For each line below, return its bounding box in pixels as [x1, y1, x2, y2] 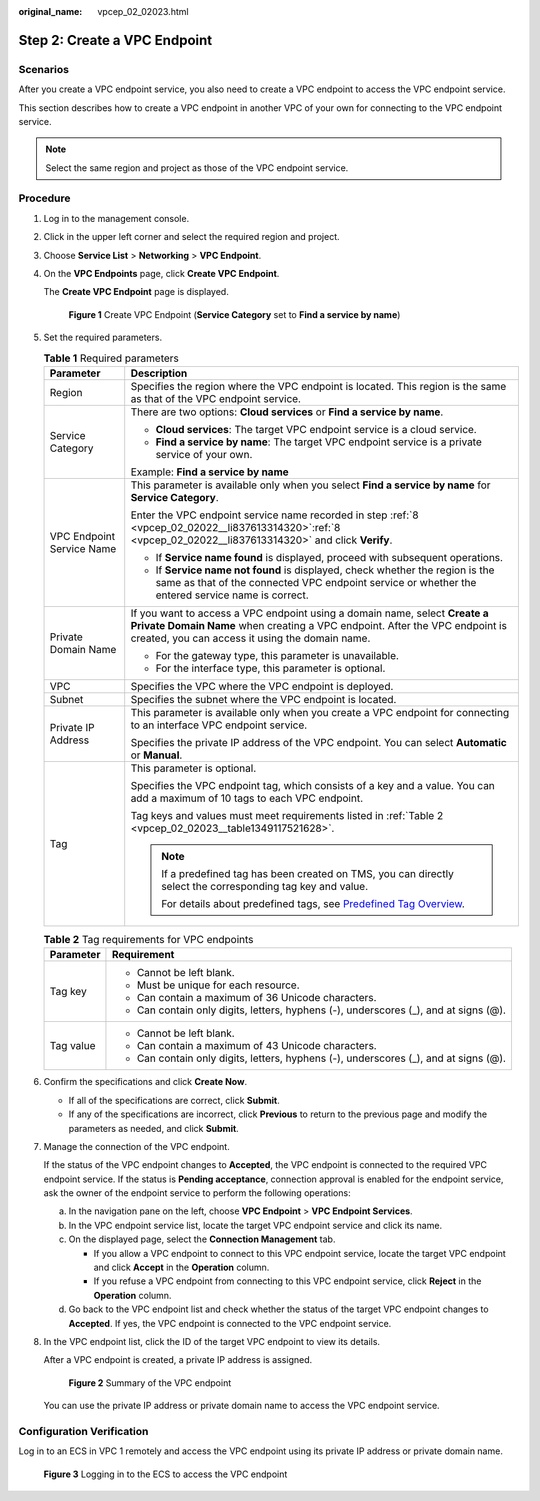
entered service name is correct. [155, 588, 309, 602]
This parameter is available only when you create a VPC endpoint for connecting [130, 705, 510, 719]
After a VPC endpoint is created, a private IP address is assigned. [43, 1354, 313, 1366]
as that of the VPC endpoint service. [130, 391, 302, 405]
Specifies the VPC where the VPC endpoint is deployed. [130, 679, 394, 693]
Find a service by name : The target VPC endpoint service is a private [155, 435, 482, 449]
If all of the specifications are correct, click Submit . [68, 1094, 280, 1106]
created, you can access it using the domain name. [130, 631, 371, 645]
